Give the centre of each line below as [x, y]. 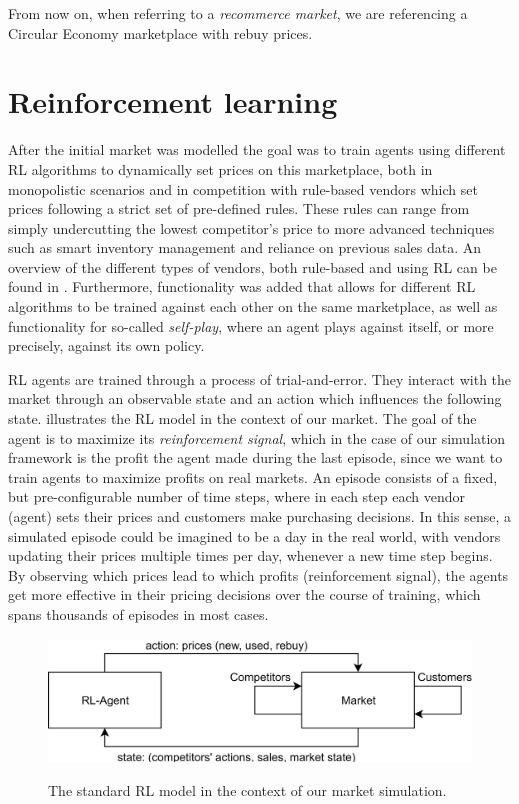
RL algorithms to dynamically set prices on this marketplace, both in [220, 168]
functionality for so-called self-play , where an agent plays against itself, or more [251, 325]
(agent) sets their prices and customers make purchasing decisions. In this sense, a [259, 516]
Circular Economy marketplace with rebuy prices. [160, 32]
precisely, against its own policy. [106, 345]
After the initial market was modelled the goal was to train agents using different [257, 149]
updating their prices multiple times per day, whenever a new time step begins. [250, 555]
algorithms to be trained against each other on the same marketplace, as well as [253, 306]
